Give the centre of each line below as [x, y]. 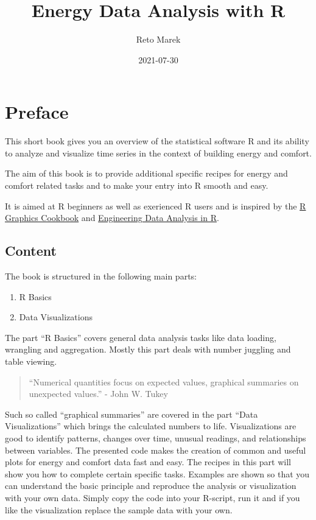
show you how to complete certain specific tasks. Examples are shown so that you [157, 473]
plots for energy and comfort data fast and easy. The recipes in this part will [148, 462]
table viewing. [31, 361]
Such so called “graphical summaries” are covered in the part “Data [132, 414]
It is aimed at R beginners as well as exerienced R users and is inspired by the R [156, 206]
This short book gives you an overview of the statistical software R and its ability [157, 141]
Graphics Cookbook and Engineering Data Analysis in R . [112, 218]
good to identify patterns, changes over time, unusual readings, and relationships [156, 437]
